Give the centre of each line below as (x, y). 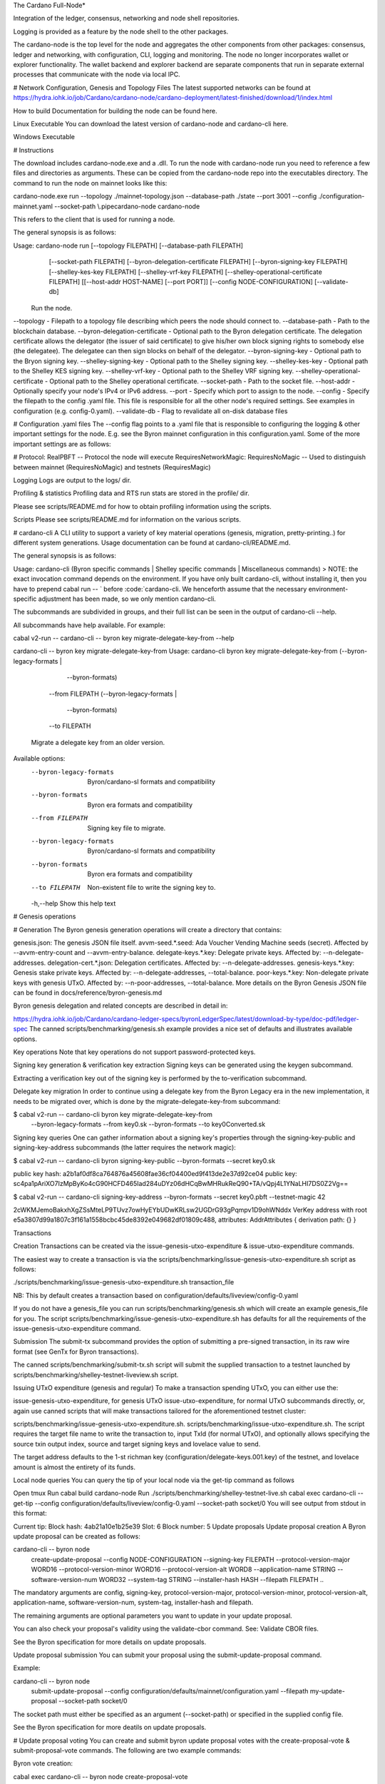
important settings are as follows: (62, 444)
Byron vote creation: (43, 1763)
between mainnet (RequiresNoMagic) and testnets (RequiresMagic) (112, 467)
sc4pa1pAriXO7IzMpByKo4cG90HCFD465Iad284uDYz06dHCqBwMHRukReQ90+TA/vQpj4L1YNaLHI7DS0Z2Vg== (181, 1184)
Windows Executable (44, 137)
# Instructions (34, 150)
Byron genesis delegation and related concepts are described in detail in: (120, 1005)
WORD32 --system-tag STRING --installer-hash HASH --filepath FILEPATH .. (211, 1579)
